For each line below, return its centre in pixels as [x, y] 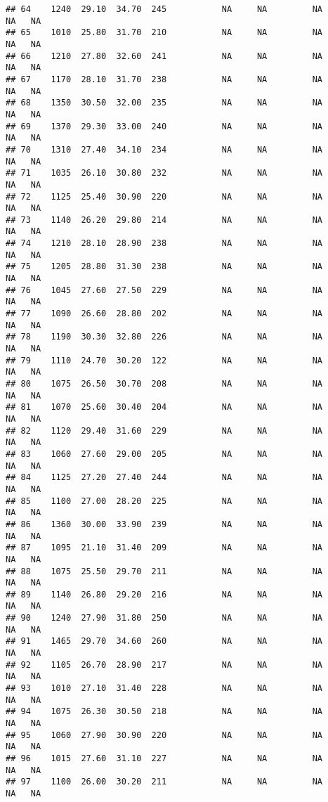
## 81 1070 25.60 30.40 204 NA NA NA [164, 407]
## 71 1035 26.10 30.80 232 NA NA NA [164, 173]
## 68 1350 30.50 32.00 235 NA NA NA [164, 103]
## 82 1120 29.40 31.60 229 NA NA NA [164, 431]
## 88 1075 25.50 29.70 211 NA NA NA [164, 571]
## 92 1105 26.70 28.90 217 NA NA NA [164, 665]
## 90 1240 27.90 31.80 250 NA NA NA [164, 618]
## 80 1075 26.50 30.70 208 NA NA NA [164, 384]
